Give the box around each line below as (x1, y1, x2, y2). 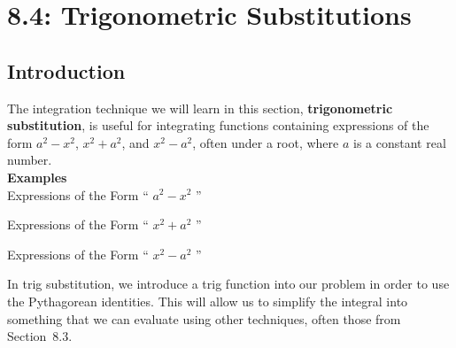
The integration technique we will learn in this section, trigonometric (7, 98, 393, 117)
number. (7, 151, 52, 169)
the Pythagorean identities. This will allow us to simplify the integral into (7, 291, 408, 310)
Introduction (7, 57, 126, 84)
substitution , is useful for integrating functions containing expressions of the (7, 116, 429, 135)
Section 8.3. (7, 327, 73, 345)
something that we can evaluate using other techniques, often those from (7, 309, 401, 328)
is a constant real (352, 133, 446, 151)
